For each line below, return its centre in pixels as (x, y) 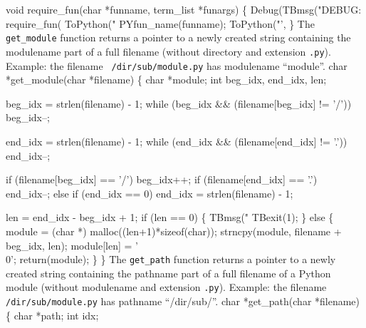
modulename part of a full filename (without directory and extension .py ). (168, 51)
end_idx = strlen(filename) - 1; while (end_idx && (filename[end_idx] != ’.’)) (177, 141)
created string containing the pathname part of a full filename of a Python (168, 273)
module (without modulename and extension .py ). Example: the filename (166, 287)
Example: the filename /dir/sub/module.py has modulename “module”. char (177, 65)
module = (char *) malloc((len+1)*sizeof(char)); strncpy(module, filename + (174, 231)
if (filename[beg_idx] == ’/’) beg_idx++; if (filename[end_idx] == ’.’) (162, 179)
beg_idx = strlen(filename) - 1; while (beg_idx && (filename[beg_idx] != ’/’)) (179, 103)
